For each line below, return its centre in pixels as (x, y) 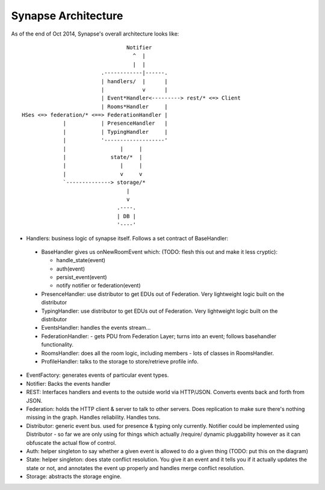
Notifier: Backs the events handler (68, 383)
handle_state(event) (81, 260)
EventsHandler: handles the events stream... (96, 328)
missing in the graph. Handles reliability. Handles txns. (93, 417)
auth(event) (71, 269)
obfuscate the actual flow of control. (71, 442)
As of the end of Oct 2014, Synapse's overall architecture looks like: (95, 34)
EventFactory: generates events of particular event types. (97, 375)
